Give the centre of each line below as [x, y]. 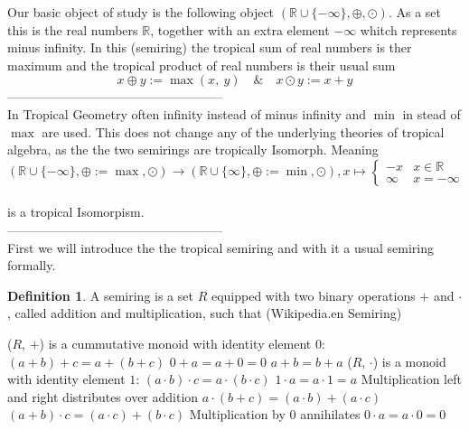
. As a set [414, 12]
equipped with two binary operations [313, 295]
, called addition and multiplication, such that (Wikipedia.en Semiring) [205, 313]
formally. [32, 265]
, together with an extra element [240, 29]
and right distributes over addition [103, 396]
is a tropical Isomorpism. [76, 212]
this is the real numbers [73, 29]
